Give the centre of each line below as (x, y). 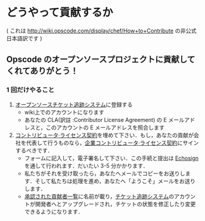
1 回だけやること (31, 90)
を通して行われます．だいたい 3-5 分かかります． (86, 165)
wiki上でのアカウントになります (64, 112)
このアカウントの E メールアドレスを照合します (105, 127)
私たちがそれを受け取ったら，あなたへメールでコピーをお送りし (105, 173)
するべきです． (34, 150)
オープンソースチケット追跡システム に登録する (74, 104)
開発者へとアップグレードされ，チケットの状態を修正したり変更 (115, 204)
